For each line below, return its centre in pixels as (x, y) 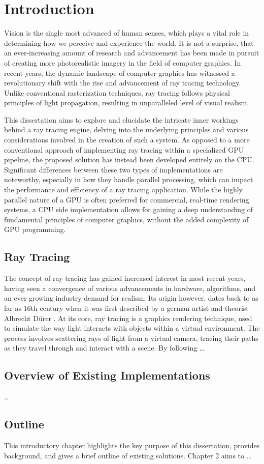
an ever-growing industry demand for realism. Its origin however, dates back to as (131, 298)
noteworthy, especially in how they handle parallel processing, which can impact (129, 179)
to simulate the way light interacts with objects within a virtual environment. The (132, 328)
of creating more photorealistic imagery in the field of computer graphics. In (123, 62)
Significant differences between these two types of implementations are (113, 169)
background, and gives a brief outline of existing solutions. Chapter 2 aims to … (128, 455)
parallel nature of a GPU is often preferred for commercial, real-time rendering (127, 199)
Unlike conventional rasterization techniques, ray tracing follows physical (117, 92)
